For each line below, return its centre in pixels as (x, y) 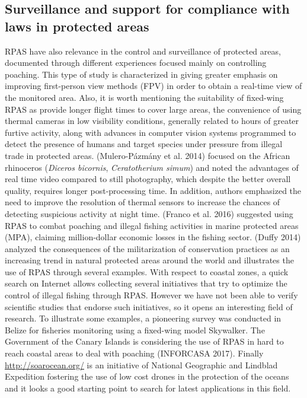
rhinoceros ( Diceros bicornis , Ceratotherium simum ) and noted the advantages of (152, 167)
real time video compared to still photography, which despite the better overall (148, 179)
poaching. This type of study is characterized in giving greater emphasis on (141, 74)
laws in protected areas (77, 26)
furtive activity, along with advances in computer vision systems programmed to (151, 132)
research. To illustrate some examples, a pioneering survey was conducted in (143, 318)
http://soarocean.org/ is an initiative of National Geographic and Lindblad (141, 364)
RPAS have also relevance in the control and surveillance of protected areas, (143, 51)
